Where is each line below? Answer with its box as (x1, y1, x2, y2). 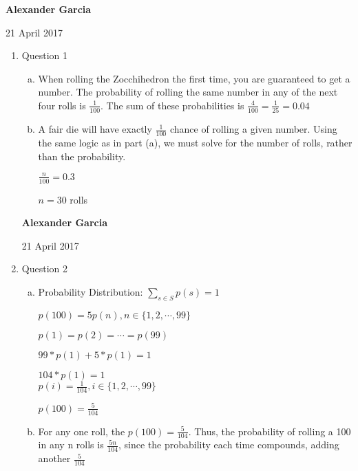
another (38, 451, 71, 465)
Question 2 (21, 261, 67, 276)
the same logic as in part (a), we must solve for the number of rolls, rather (38, 135, 352, 150)
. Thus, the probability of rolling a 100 (188, 424, 351, 438)
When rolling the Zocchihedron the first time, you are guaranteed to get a (38, 71, 350, 85)
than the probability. (38, 149, 126, 163)
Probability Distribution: (38, 285, 143, 299)
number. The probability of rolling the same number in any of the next (38, 85, 338, 99)
